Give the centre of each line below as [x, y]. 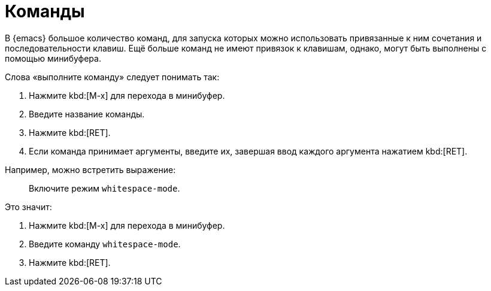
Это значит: [28, 207]
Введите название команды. [87, 114]
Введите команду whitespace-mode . [105, 244]
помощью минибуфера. [53, 58]
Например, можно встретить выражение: [90, 169]
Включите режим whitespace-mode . [104, 188]
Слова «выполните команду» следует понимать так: [112, 77]
